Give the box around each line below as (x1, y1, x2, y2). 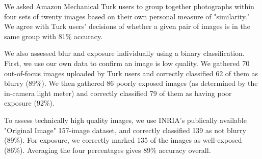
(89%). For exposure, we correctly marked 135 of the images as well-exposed (4, 135, 242, 145)
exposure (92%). (4, 98, 55, 108)
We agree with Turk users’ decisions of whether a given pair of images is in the (4, 21, 250, 31)
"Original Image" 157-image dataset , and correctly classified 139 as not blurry (4, 124, 246, 135)
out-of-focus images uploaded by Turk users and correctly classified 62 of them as (4, 68, 258, 78)
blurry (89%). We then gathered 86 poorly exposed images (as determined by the (4, 78, 258, 88)
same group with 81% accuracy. (4, 30, 103, 41)
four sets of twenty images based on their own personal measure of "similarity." (4, 11, 250, 21)
